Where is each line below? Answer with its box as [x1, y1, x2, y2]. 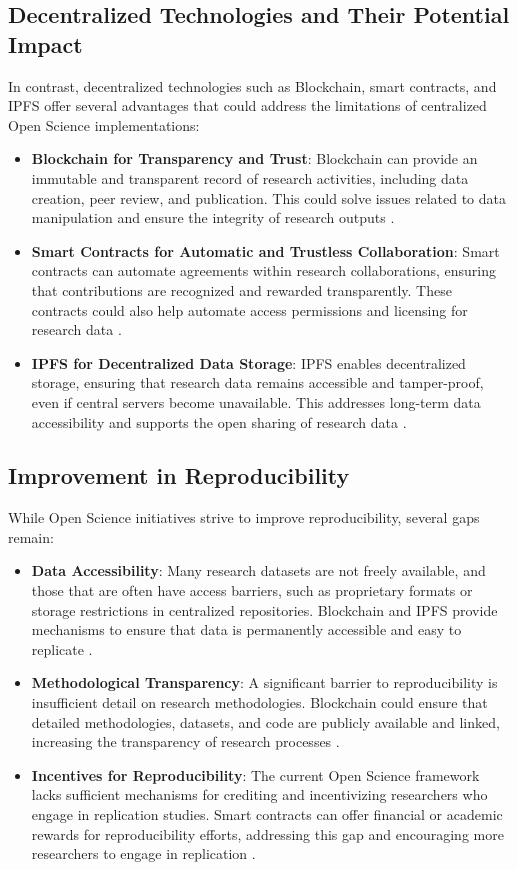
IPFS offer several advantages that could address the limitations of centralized [8, 95, 487, 116]
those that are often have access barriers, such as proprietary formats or [31, 580, 473, 601]
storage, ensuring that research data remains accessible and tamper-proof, [31, 372, 484, 393]
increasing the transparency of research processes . [31, 731, 340, 752]
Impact [8, 28, 83, 59]
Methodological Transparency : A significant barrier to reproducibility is [31, 672, 498, 693]
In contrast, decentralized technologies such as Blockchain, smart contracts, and [8, 75, 497, 96]
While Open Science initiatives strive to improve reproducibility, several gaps [8, 507, 480, 528]
